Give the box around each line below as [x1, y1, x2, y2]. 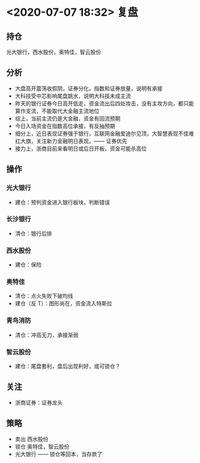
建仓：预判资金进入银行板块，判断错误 [14, 198, 110, 206]
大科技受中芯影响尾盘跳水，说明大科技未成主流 [14, 92, 131, 99]
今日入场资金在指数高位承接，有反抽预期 [14, 122, 115, 129]
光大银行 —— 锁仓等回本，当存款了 [14, 450, 103, 458]
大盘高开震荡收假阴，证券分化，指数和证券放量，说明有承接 [14, 85, 163, 92]
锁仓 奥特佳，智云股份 [14, 443, 70, 450]
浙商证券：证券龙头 [14, 399, 63, 406]
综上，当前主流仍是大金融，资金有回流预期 [14, 115, 121, 122]
